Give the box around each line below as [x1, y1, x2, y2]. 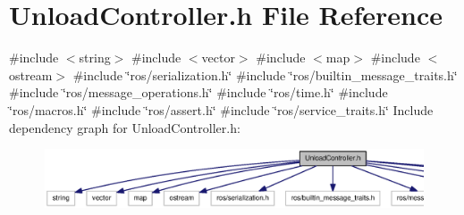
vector [201, 48, 235, 67]
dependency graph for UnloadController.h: [9, 118, 240, 136]
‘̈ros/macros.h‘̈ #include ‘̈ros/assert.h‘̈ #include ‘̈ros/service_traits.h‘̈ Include [9, 100, 434, 119]
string [79, 48, 111, 67]
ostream [9, 65, 53, 84]
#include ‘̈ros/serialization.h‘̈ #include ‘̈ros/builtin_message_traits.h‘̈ [72, 65, 458, 84]
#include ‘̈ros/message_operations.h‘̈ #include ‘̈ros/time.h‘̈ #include [9, 83, 388, 102]
